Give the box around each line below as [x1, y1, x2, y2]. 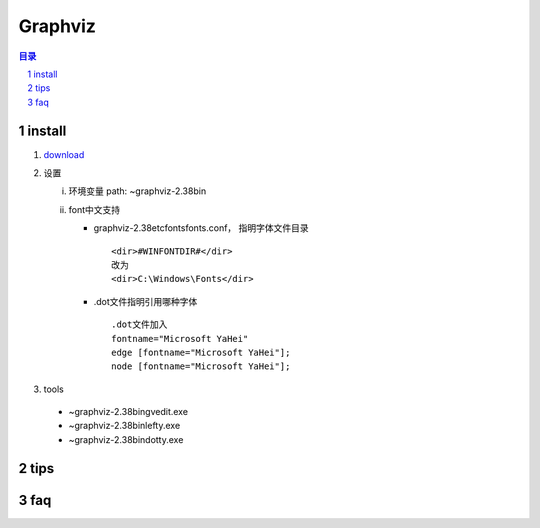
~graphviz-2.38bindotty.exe [68, 433, 184, 445]
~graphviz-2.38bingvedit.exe [68, 406, 189, 418]
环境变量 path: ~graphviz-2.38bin [68, 185, 207, 197]
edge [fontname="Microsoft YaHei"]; [111, 346, 291, 358]
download [43, 148, 85, 160]
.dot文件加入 [111, 319, 168, 330]
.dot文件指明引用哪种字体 [93, 295, 198, 307]
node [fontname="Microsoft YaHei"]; [111, 361, 291, 372]
